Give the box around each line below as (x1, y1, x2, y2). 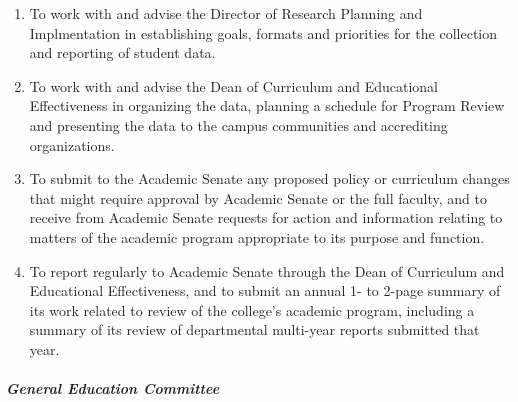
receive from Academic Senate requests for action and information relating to (29, 207, 503, 228)
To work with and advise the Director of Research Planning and (29, 3, 423, 23)
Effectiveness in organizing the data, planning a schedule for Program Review (29, 95, 505, 116)
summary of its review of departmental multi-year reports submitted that (29, 319, 480, 340)
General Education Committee (6, 378, 220, 399)
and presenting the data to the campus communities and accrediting (29, 114, 448, 135)
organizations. (29, 134, 115, 155)
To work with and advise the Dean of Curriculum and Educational (29, 75, 438, 96)
